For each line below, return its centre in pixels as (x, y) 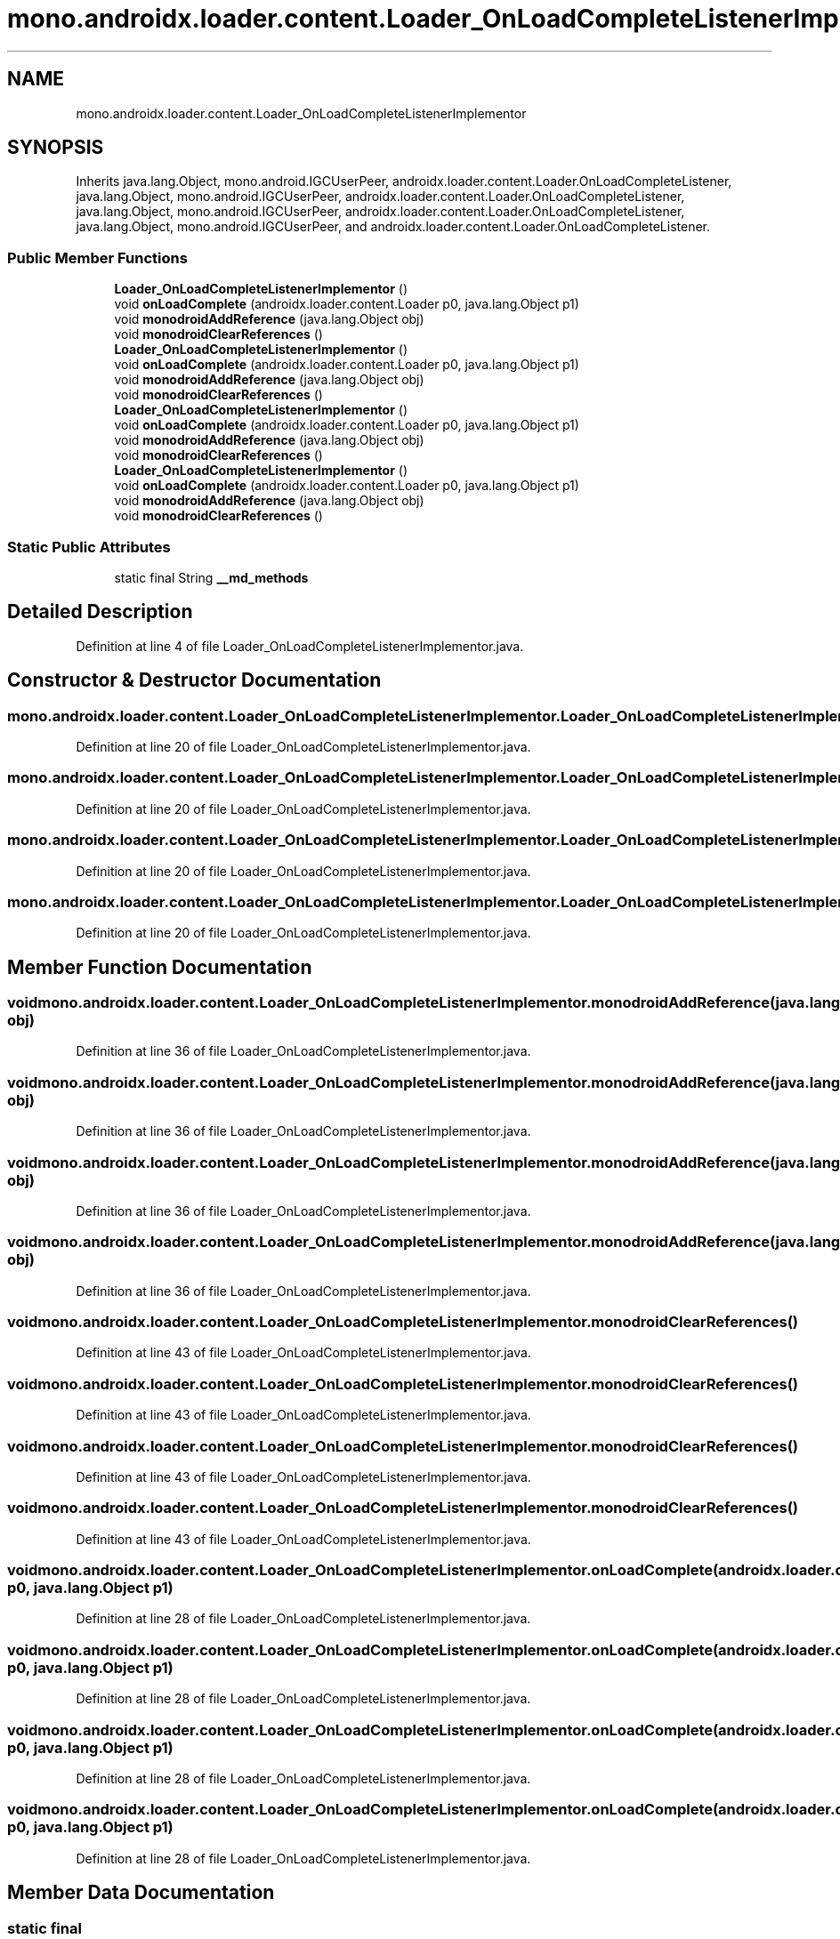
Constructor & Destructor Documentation (194, 680)
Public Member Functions (97, 257)
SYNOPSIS (56, 148)
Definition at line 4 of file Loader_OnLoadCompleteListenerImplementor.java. (300, 646)
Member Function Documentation (160, 967)
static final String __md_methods (211, 577)
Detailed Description (100, 612)
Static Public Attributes (89, 547)
